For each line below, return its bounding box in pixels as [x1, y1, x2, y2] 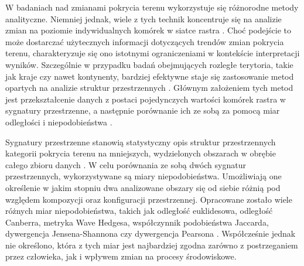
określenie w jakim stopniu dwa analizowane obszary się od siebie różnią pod [5, 181, 281, 193]
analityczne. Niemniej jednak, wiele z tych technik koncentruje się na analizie [5, 12, 282, 25]
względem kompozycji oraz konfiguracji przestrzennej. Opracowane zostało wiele [5, 193, 292, 205]
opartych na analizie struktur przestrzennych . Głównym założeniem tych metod [5, 81, 293, 94]
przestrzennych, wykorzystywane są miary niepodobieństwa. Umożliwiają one [5, 170, 282, 182]
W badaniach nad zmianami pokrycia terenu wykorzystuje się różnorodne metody [5, 1, 299, 13]
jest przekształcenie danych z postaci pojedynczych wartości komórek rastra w [5, 93, 286, 105]
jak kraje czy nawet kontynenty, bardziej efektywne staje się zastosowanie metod [5, 70, 294, 82]
